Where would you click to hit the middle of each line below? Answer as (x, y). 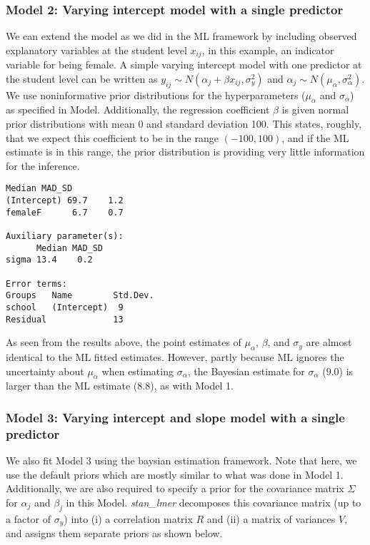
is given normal (315, 109)
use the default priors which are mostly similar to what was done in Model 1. (175, 474)
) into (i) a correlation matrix (128, 518)
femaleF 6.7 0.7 (65, 212)
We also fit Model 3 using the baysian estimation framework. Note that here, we (181, 460)
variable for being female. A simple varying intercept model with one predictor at (184, 65)
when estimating (137, 371)
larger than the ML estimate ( (72, 386)
